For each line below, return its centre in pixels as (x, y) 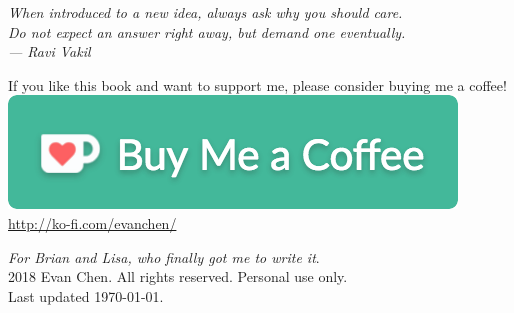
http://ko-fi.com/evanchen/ (92, 222)
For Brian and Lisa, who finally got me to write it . (164, 256)
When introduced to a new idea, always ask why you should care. (205, 12)
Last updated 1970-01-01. (86, 295)
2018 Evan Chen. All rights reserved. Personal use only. (178, 276)
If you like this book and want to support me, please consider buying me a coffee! (257, 84)
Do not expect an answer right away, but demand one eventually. (207, 31)
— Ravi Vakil (49, 51)
